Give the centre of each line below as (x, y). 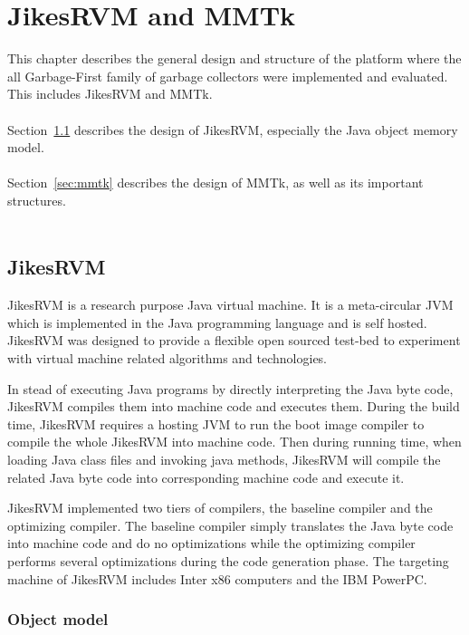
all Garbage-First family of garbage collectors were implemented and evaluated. (228, 76)
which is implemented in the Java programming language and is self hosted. (217, 322)
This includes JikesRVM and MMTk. (110, 94)
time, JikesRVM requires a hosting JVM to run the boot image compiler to (216, 423)
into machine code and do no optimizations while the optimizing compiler (211, 543)
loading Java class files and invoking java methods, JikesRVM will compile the (224, 460)
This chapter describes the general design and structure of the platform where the (234, 58)
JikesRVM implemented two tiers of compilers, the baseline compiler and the (220, 508)
